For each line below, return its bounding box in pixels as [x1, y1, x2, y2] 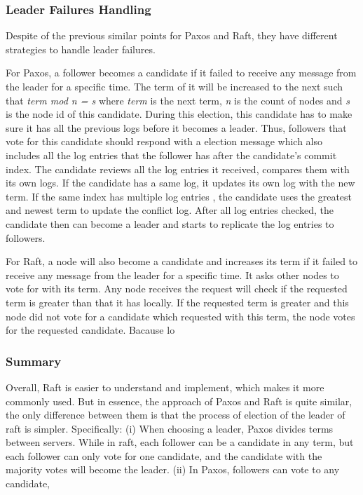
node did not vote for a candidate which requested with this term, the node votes [6, 308, 355, 323]
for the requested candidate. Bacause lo [6, 323, 175, 337]
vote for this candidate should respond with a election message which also [6, 134, 323, 149]
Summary [6, 352, 62, 369]
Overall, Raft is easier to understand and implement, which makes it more [6, 379, 324, 394]
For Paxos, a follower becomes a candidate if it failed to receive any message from [6, 65, 357, 80]
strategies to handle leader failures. [6, 41, 156, 56]
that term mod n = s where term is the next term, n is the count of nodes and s [6, 93, 350, 107]
